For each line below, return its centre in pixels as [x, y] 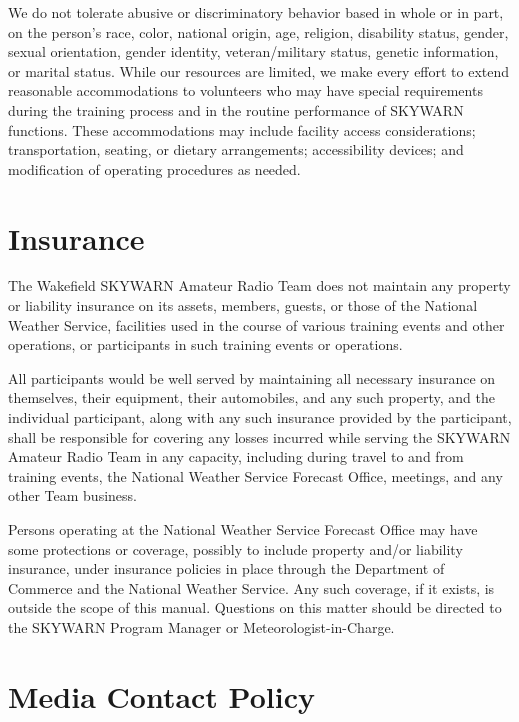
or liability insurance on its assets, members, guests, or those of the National [243, 305]
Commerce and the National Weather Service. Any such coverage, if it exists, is [251, 587]
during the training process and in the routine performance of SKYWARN [236, 109]
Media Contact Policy [161, 695]
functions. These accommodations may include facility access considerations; [242, 129]
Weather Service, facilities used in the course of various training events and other [256, 324]
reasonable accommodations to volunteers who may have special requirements [245, 90]
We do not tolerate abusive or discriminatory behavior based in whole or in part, [256, 12]
